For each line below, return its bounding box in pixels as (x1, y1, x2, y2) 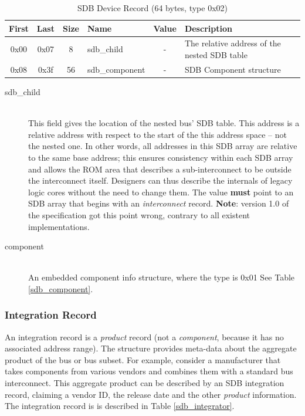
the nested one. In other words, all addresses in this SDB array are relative (28, 140, 297, 152)
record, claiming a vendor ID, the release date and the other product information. (5, 388, 297, 400)
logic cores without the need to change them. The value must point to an (28, 185, 294, 198)
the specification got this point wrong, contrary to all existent (28, 208, 250, 221)
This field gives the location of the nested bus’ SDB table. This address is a (28, 117, 300, 129)
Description (184, 22, 232, 34)
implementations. (28, 220, 90, 232)
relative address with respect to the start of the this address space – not (28, 128, 287, 140)
